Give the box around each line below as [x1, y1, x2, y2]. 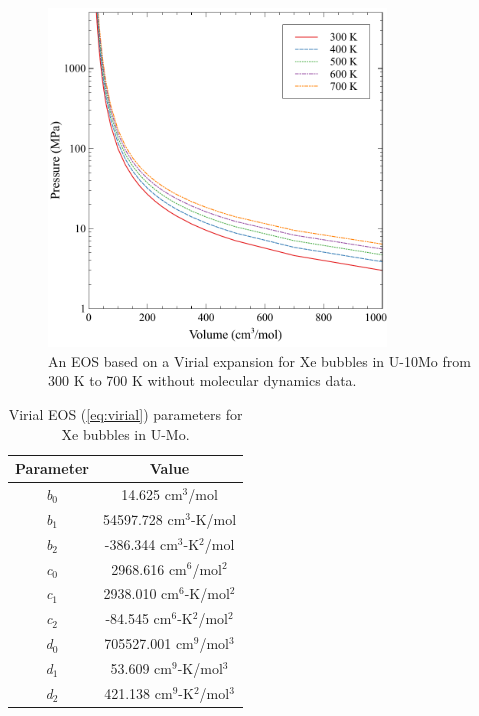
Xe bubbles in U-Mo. [61, 423, 190, 444]
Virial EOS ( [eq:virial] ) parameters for [8, 403, 243, 424]
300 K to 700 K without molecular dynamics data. [48, 370, 357, 391]
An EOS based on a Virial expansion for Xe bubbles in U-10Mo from [48, 350, 471, 371]
